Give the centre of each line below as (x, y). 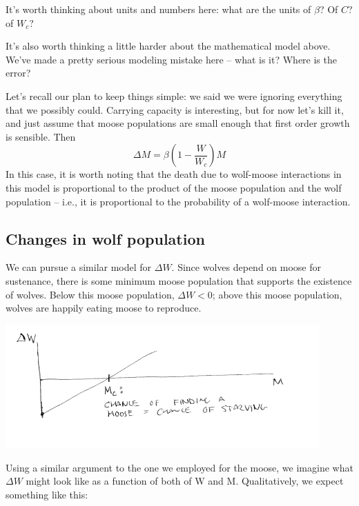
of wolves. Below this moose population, (90, 294)
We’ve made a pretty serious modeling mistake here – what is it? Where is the (171, 59)
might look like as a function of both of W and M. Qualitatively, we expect (185, 481)
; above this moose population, (277, 294)
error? (18, 73)
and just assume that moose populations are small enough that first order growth (178, 123)
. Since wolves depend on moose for (246, 267)
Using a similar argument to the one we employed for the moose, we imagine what (179, 467)
